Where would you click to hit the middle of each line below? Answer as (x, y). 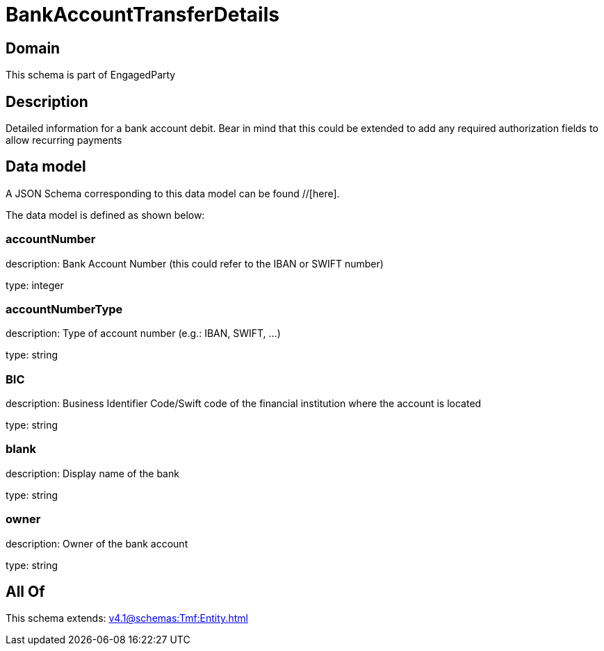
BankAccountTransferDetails (142, 15)
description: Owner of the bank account (97, 543)
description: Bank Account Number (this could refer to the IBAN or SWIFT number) (195, 263)
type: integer (35, 285)
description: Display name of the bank (92, 473)
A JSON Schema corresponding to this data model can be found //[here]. (173, 193)
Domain (33, 48)
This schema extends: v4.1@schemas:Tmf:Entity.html (127, 618)
